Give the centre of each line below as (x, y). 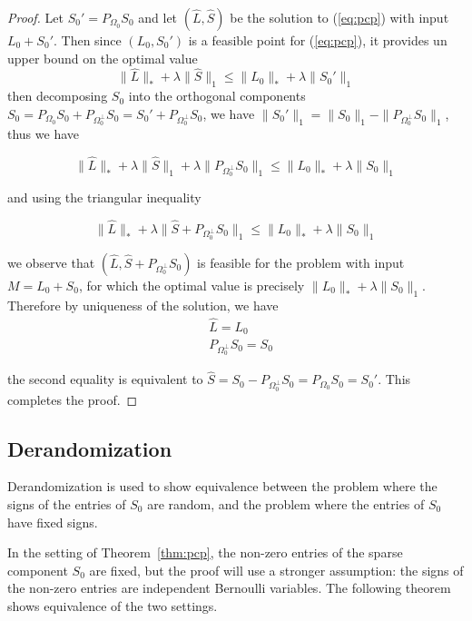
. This (394, 379)
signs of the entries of (67, 503)
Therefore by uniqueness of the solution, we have (143, 305)
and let (158, 17)
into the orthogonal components (217, 96)
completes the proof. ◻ (73, 399)
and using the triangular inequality (104, 197)
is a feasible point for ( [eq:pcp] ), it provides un (318, 40)
